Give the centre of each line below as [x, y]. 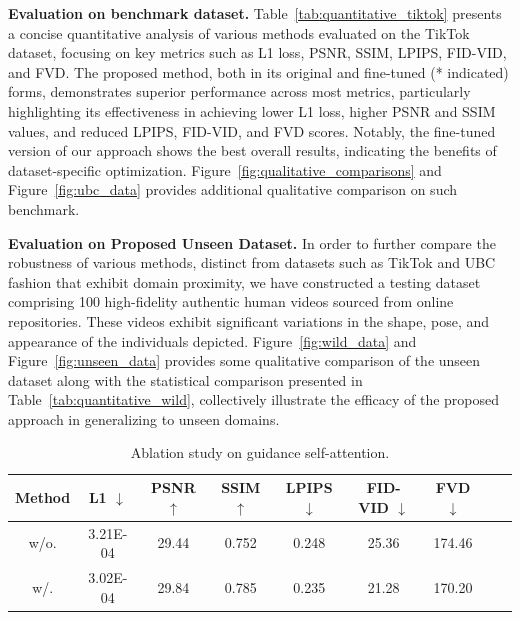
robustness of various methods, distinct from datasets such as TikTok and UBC [252, 262]
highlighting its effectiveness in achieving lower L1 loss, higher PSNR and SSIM [252, 110]
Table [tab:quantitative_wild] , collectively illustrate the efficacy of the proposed [254, 399]
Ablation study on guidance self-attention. [260, 452]
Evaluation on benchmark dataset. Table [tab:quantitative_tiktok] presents [255, 13]
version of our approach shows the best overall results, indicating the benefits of [252, 150]
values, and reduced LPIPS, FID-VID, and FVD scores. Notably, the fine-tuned [252, 130]
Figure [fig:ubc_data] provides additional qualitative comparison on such [233, 189]
